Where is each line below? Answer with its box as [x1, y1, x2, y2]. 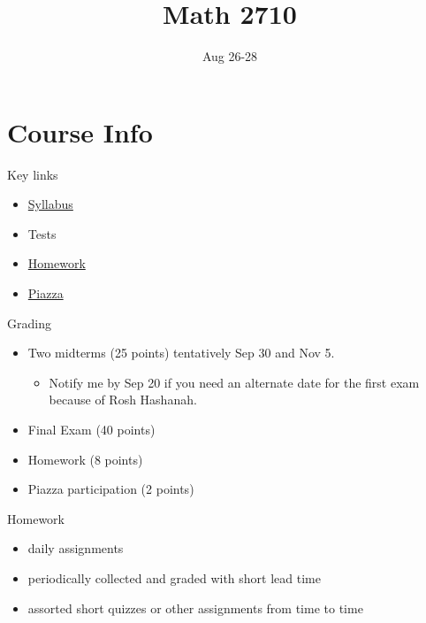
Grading [7, 313, 51, 332]
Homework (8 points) [27, 450, 143, 468]
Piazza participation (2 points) [27, 480, 194, 498]
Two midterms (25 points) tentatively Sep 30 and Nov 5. [27, 343, 335, 362]
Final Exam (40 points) [27, 420, 156, 438]
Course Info [7, 113, 153, 150]
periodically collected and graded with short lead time [27, 568, 321, 587]
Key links [7, 165, 58, 183]
